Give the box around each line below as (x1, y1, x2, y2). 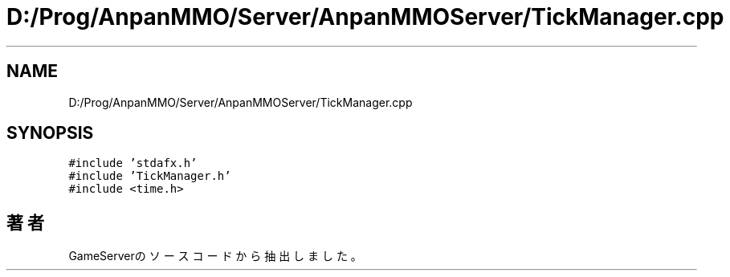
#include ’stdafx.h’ (68, 157, 198, 170)
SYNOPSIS (6, 123, 94, 144)
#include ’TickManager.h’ (68, 169, 231, 183)
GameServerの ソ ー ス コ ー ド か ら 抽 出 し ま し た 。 (68, 249, 362, 263)
